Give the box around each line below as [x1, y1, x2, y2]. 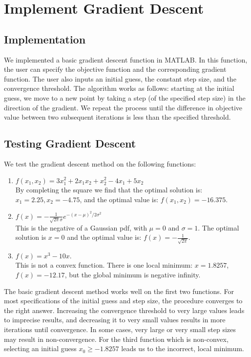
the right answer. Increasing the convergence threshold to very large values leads [4, 305, 245, 315]
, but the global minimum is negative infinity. [64, 270, 201, 280]
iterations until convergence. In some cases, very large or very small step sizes [4, 324, 236, 335]
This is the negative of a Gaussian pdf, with [15, 222, 147, 232]
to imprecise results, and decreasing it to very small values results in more [4, 315, 226, 325]
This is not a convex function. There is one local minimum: [15, 260, 193, 270]
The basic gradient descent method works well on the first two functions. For [4, 286, 234, 296]
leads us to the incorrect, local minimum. [121, 343, 244, 354]
